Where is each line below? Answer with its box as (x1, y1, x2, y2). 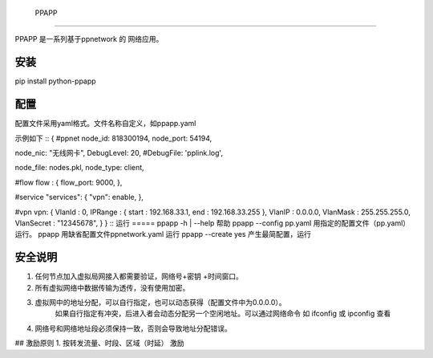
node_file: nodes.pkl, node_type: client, (14, 163, 144, 173)
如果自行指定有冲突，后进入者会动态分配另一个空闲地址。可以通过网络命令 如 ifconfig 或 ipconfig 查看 (55, 309, 391, 319)
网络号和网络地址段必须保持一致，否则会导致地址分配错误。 (34, 323, 232, 333)
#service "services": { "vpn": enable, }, (14, 193, 144, 202)
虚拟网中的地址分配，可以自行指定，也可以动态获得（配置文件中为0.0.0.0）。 (34, 298, 286, 307)
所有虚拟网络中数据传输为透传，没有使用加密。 (34, 283, 190, 292)
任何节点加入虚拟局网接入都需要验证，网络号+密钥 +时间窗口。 (34, 271, 244, 281)
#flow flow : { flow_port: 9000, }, (14, 177, 123, 187)
